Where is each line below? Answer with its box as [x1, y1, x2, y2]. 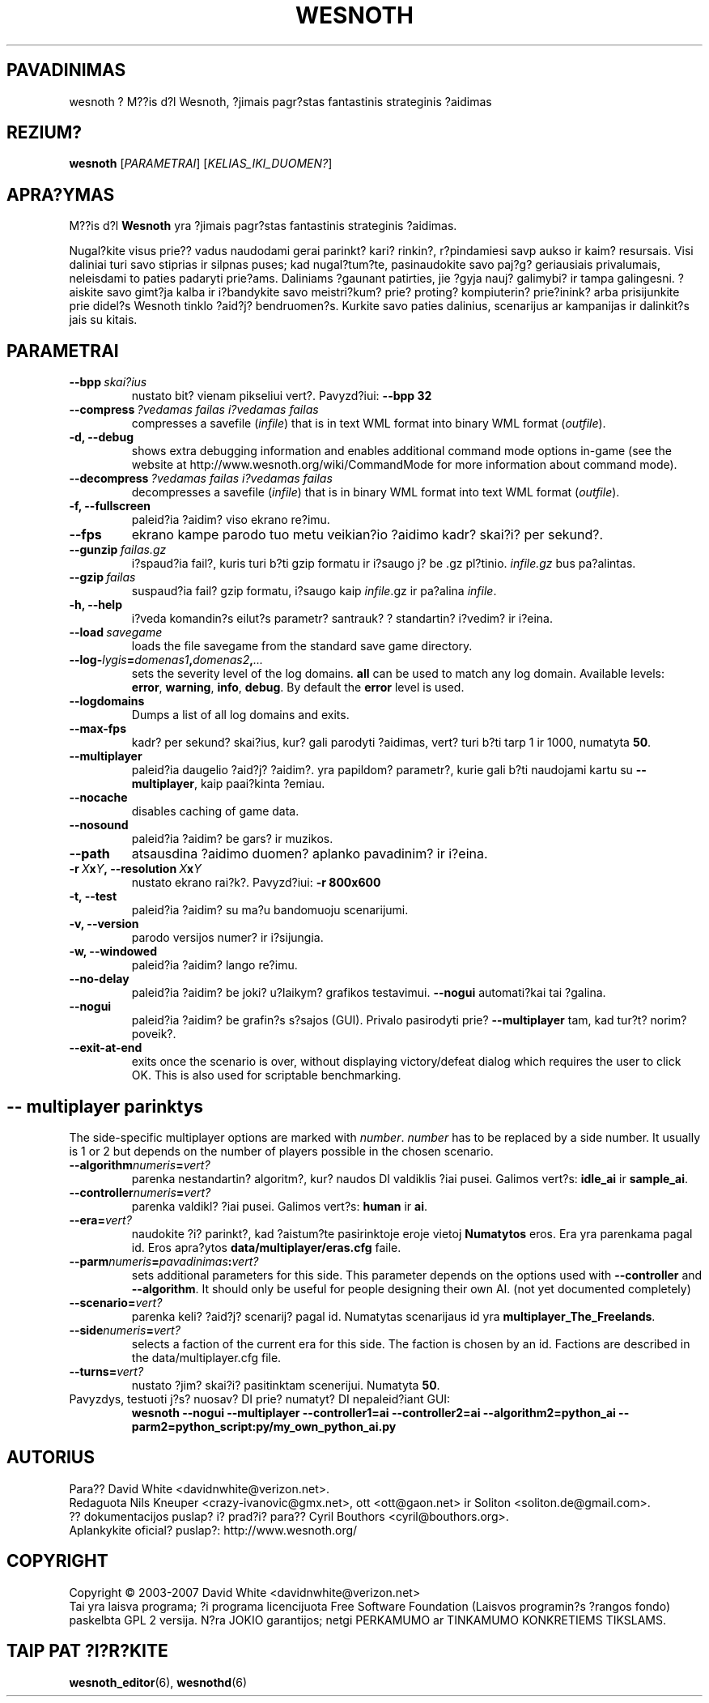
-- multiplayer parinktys [6, 1096, 204, 1117]
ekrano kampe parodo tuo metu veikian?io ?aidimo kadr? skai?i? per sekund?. [131, 526, 604, 543]
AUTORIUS [6, 1447, 95, 1468]
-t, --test [69, 889, 117, 904]
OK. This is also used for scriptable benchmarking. [131, 1068, 401, 1083]
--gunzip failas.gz [69, 543, 167, 557]
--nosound [69, 818, 129, 832]
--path [69, 845, 110, 862]
